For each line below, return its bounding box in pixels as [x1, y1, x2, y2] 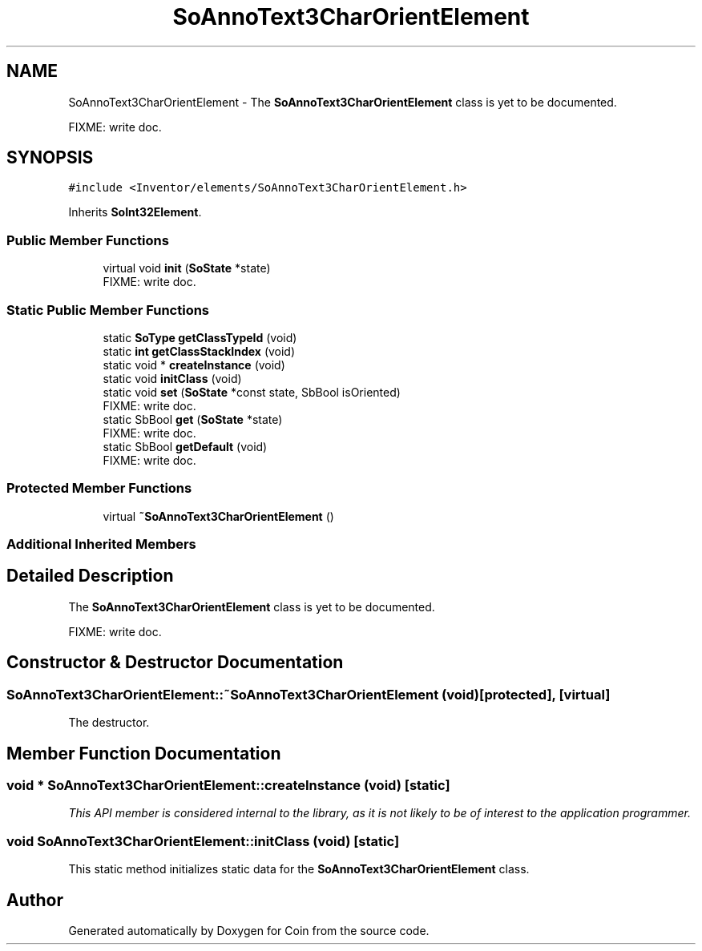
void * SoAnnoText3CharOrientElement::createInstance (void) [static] [6, 776, 450, 793]
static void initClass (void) [103, 371, 242, 385]
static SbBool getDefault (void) [103, 439, 268, 453]
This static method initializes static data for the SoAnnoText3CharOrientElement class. [68, 862, 530, 876]
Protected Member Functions [6, 480, 192, 497]
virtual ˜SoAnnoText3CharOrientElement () [103, 509, 334, 523]
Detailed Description [6, 566, 174, 586]
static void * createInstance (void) [103, 357, 285, 372]
